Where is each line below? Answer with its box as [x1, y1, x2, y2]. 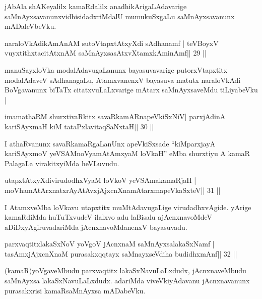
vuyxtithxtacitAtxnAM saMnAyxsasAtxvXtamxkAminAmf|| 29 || [5, 47, 207, 58]
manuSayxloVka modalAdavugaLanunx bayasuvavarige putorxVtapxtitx [5, 64, 228, 75]
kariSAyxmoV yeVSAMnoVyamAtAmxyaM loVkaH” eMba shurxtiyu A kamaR [5, 148, 250, 159]
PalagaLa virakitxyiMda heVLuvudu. [5, 158, 119, 168]
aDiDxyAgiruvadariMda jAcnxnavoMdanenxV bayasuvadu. [5, 221, 187, 232]
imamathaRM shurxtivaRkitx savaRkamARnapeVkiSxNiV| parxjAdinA [5, 111, 226, 122]
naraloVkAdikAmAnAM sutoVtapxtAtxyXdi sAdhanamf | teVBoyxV [5, 37, 219, 48]
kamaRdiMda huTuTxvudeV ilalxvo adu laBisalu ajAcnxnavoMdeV [5, 212, 212, 222]
